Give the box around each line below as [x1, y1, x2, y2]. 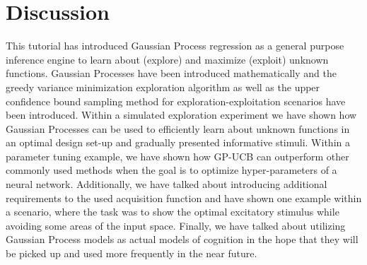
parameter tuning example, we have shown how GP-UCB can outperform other [6, 148, 349, 163]
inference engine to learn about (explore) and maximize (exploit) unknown [6, 52, 329, 66]
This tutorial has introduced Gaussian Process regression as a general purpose [6, 38, 344, 53]
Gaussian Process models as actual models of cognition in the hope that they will [6, 232, 359, 247]
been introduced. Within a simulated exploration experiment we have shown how [6, 107, 357, 122]
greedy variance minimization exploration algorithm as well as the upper [6, 79, 320, 94]
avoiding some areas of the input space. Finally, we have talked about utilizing [6, 218, 346, 232]
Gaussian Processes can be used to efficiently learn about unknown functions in [6, 121, 350, 136]
